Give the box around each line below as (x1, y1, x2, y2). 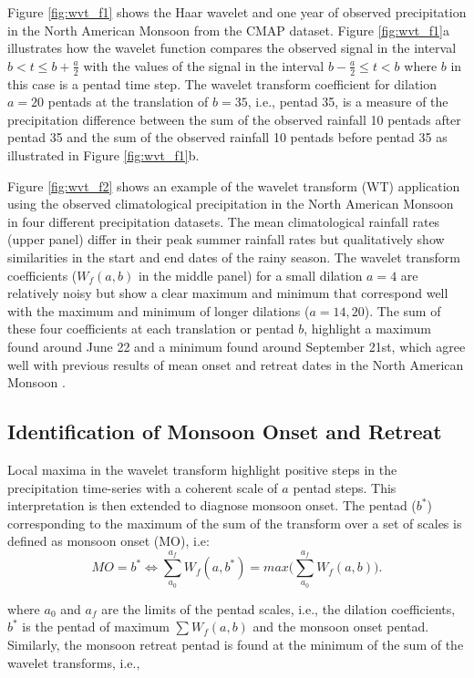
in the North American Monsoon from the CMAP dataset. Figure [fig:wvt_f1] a (7, 20, 449, 39)
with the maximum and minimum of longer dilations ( (7, 301, 310, 320)
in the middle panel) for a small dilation (138, 265, 363, 284)
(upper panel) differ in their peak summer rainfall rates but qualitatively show (7, 230, 445, 249)
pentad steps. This (293, 478, 397, 497)
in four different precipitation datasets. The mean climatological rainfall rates (7, 211, 440, 231)
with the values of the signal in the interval (83, 56, 325, 75)
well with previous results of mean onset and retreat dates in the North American (7, 354, 464, 374)
